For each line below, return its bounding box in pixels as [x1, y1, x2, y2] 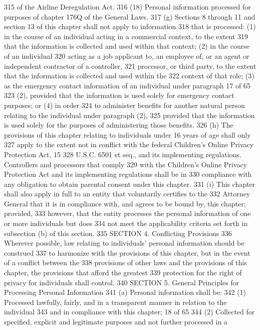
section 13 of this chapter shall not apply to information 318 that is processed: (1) [4, 21, 256, 32]
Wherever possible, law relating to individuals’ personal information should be [4, 238, 244, 248]
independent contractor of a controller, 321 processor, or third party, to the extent [4, 60, 256, 71]
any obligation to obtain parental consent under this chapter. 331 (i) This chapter [4, 178, 255, 189]
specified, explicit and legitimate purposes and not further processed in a [4, 316, 227, 326]
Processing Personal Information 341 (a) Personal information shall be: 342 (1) [4, 287, 246, 297]
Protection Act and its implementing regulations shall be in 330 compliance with [4, 169, 252, 179]
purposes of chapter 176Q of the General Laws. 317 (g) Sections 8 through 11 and [4, 11, 255, 22]
